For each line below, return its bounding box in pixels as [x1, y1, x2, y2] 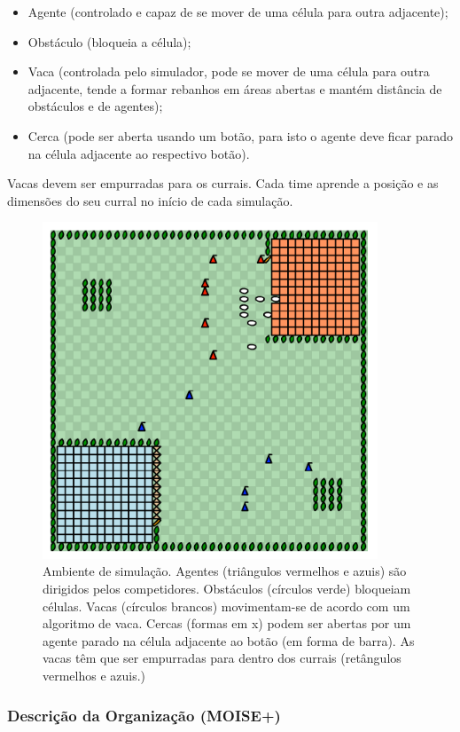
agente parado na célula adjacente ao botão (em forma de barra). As [43, 631, 415, 649]
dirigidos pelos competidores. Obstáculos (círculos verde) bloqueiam [43, 579, 411, 598]
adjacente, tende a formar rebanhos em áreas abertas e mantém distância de [27, 79, 442, 98]
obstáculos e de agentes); [27, 97, 163, 115]
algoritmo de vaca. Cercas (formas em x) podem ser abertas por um [43, 614, 411, 633]
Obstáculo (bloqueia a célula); [27, 32, 191, 51]
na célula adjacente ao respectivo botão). [27, 144, 250, 162]
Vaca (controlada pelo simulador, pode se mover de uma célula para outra [27, 62, 430, 81]
